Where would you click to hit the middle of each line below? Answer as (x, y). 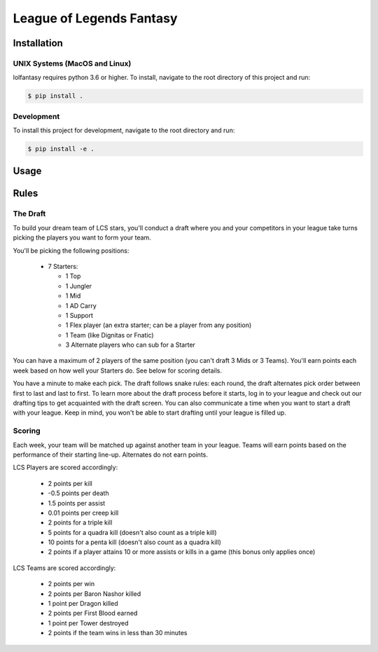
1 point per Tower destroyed (88, 623)
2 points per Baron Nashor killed (94, 594)
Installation (38, 43)
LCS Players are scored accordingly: (65, 467)
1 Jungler (79, 286)
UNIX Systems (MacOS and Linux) (72, 63)
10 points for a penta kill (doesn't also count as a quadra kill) (135, 542)
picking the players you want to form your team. (82, 237)
